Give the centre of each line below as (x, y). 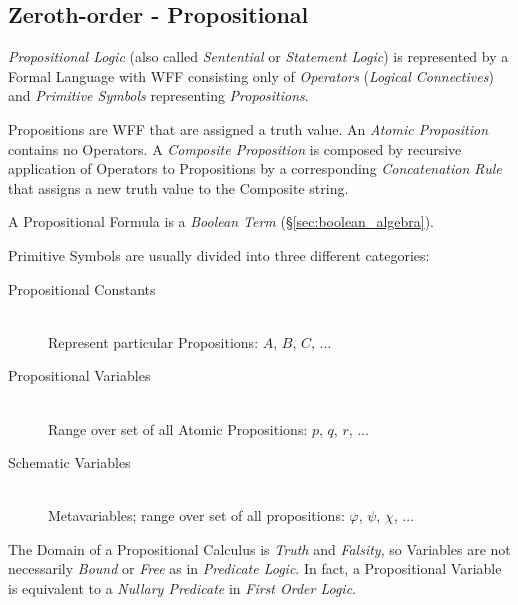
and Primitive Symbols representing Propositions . (158, 95)
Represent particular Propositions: (153, 341)
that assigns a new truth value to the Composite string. (178, 187)
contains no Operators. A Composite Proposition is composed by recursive (235, 148)
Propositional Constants (82, 288)
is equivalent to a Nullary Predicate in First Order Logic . (182, 588)
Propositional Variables (79, 375)
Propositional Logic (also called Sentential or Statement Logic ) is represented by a (258, 56)
